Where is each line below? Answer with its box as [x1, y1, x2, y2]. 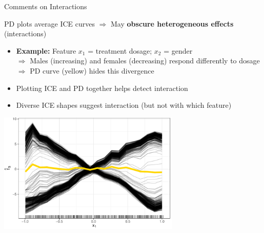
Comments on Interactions [4, 1, 87, 11]
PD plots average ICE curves [4, 18, 95, 29]
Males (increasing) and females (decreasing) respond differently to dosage [30, 55, 260, 66]
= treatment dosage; [88, 45, 152, 56]
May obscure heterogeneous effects [111, 18, 234, 29]
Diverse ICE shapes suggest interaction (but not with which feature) [16, 100, 232, 110]
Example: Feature [16, 45, 76, 56]
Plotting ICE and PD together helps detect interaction [16, 82, 188, 93]
